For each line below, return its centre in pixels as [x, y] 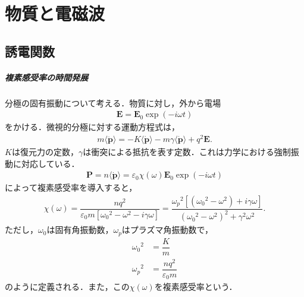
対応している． [50, 163]
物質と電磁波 [55, 13]
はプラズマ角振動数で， [167, 230]
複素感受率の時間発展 [46, 77]
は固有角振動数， [80, 230]
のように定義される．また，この [67, 287]
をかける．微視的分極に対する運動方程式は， [92, 127]
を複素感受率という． [196, 287]
